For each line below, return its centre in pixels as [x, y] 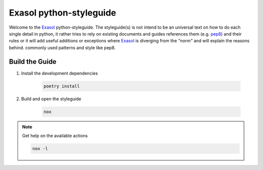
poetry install [62, 86]
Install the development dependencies [60, 73]
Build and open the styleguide [51, 99]
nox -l [40, 148]
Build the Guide [33, 62]
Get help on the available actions [55, 135]
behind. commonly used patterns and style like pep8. [62, 47]
